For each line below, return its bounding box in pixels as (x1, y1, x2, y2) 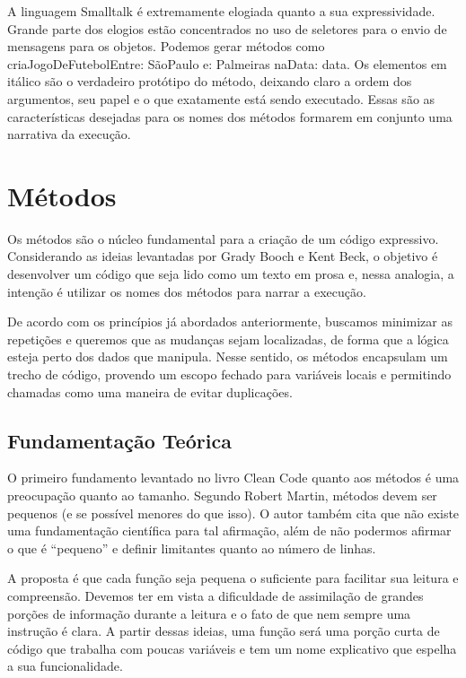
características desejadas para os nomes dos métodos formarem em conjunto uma (7, 107, 453, 126)
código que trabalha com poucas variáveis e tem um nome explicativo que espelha (7, 639, 457, 657)
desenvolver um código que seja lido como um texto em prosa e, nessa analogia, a (7, 265, 454, 283)
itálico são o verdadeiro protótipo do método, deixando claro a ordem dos (7, 72, 412, 91)
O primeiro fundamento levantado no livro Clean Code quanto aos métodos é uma (7, 468, 460, 487)
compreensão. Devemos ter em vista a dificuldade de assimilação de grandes (7, 586, 424, 604)
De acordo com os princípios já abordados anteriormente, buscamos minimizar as (7, 312, 453, 331)
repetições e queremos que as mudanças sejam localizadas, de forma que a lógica (7, 329, 449, 348)
